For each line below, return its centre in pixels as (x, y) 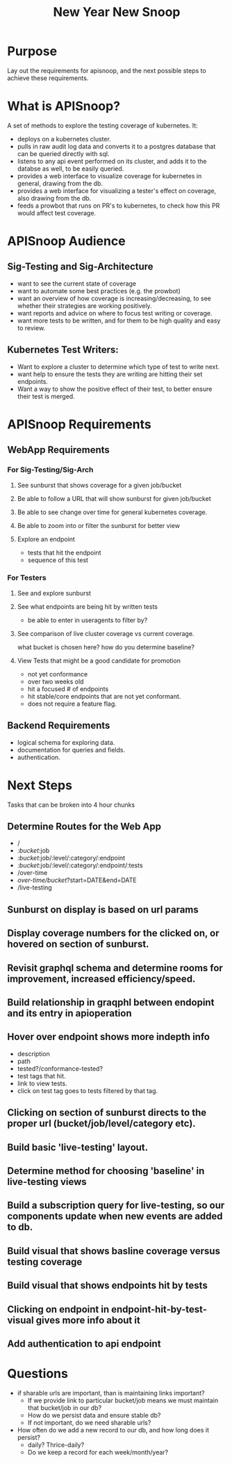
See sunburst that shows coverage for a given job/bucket (99, 485)
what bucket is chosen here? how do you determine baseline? (106, 647)
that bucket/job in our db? (65, 1407)
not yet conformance (58, 674)
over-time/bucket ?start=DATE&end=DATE (77, 880)
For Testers (27, 578)
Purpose (32, 51)
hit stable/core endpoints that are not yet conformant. (104, 696)
